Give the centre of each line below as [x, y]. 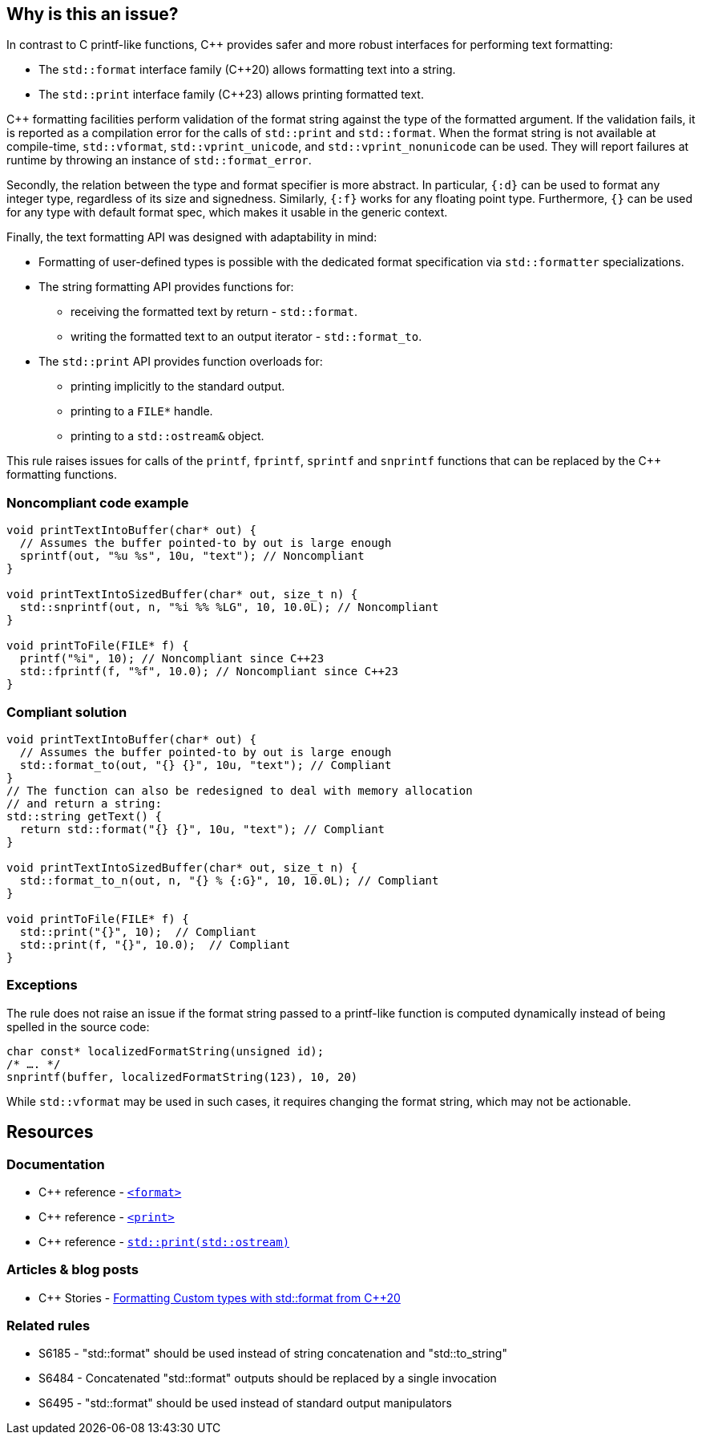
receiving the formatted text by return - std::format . [214, 312]
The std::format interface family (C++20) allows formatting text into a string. [247, 70]
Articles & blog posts [73, 1270]
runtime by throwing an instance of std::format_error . [159, 160]
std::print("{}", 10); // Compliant [138, 931]
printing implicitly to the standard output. [178, 387]
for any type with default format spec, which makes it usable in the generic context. [227, 213]
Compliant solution [67, 712]
